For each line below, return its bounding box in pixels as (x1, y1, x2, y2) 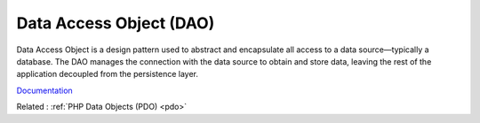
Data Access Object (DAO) (16, 13, 215, 33)
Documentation (16, 85, 73, 96)
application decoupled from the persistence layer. (16, 69, 199, 80)
